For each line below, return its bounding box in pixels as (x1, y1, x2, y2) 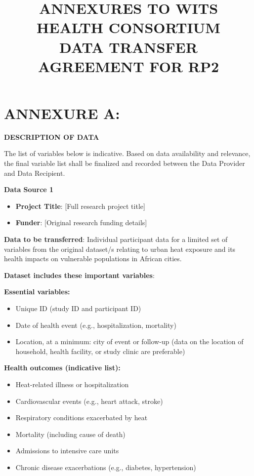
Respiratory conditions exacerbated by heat (15, 412, 148, 423)
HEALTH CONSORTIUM (37, 17, 220, 38)
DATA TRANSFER (59, 37, 198, 57)
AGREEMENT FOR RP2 (38, 56, 219, 76)
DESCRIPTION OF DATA (4, 131, 99, 142)
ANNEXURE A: (4, 103, 120, 123)
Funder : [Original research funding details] (15, 217, 147, 228)
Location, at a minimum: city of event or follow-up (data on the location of (15, 336, 244, 347)
